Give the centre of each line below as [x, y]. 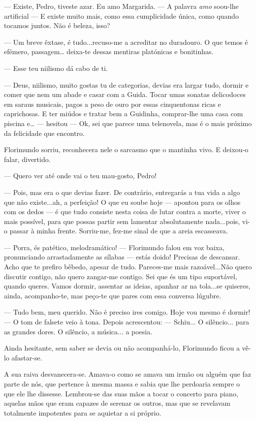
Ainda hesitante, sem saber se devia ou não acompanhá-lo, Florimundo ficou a [122, 348]
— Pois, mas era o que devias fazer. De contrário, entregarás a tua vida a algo [122, 192]
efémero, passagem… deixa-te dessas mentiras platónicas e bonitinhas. [109, 51]
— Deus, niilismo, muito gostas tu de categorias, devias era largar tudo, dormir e [126, 84]
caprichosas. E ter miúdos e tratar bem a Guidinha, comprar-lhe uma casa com [124, 113]
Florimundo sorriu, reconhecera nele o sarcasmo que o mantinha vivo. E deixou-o [126, 149]
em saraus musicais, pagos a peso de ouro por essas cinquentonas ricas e [112, 104]
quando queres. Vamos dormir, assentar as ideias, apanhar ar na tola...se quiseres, [127, 286]
